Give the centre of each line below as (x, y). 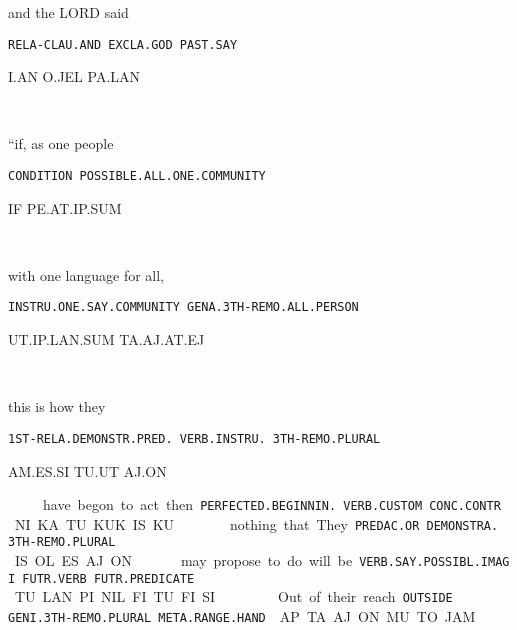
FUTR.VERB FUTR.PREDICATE (108, 578)
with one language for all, (86, 274)
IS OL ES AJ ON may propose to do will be (183, 560)
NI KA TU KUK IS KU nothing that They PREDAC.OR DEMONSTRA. (256, 523)
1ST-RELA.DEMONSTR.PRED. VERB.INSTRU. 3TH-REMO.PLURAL (194, 438)
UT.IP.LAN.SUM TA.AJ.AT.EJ (106, 339)
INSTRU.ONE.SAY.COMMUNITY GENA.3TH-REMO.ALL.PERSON (183, 307)
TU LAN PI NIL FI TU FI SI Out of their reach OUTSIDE (233, 596)
